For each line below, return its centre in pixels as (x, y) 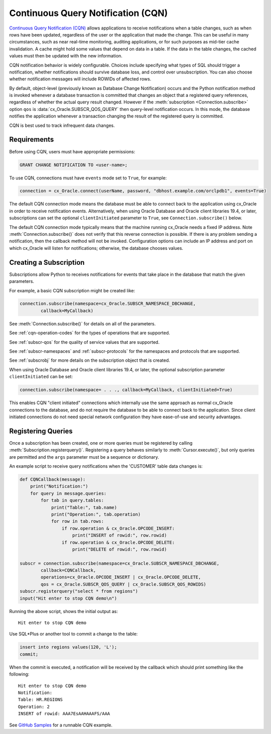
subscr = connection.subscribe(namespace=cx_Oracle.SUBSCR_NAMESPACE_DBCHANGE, (120, 563)
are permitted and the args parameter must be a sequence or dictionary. (84, 457)
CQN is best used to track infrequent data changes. (62, 125)
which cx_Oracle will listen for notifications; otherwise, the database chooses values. (96, 248)
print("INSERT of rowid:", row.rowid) (120, 535)
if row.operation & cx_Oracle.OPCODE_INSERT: (118, 528)
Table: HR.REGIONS (41, 700)
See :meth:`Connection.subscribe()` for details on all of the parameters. (82, 324)
